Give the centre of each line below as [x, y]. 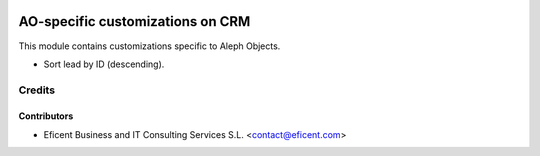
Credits [36, 90]
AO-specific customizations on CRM [134, 21]
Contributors [46, 116]
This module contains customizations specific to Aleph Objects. [149, 46]
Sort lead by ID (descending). [104, 64]
